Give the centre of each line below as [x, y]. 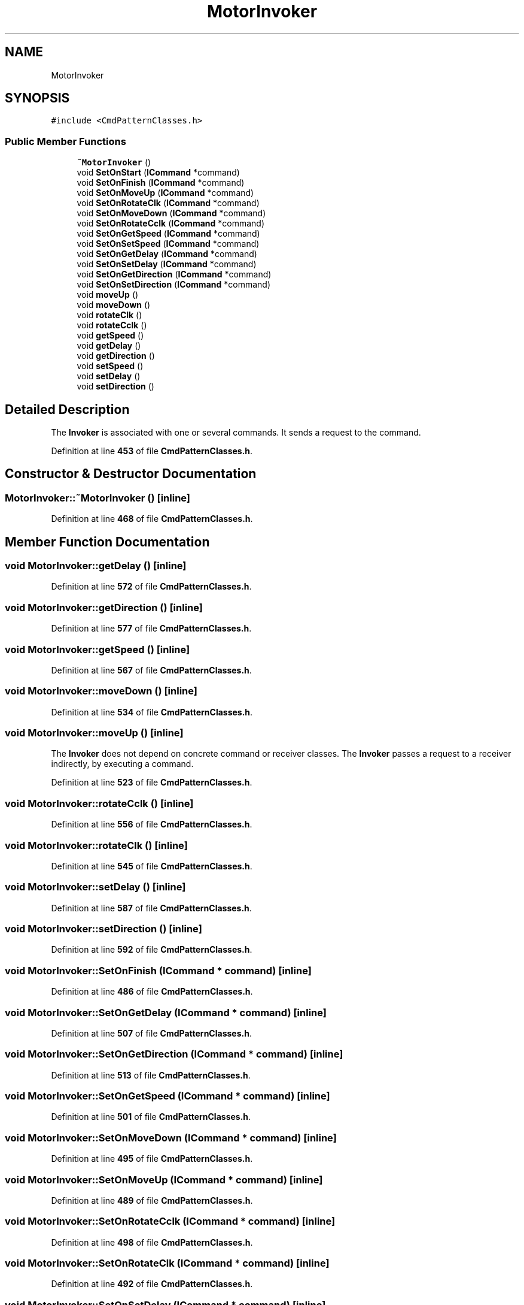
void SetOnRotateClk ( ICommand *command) [168, 203]
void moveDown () [114, 305]
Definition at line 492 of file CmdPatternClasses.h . [152, 1284]
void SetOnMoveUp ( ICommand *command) [165, 193]
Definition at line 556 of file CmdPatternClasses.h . [152, 824]
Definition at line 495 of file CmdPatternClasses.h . [152, 1159]
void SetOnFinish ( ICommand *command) [161, 183]
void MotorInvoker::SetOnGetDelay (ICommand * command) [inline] [166, 1012]
